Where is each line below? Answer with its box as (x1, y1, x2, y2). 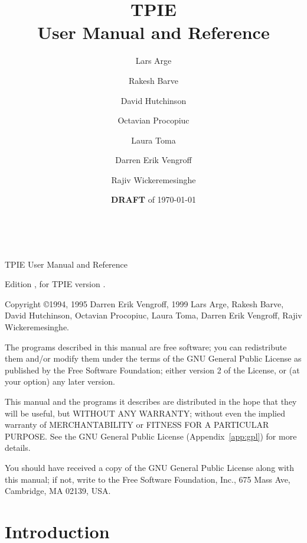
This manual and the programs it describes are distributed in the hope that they (5, 395, 297, 407)
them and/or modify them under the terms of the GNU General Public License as (5, 352, 302, 365)
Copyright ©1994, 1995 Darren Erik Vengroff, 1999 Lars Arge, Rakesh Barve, (5, 297, 284, 310)
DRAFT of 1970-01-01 (111, 193, 196, 206)
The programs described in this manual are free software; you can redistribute (5, 340, 287, 353)
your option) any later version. (5, 375, 115, 388)
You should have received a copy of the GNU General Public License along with (5, 461, 295, 473)
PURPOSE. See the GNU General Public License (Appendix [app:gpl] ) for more (5, 430, 297, 442)
